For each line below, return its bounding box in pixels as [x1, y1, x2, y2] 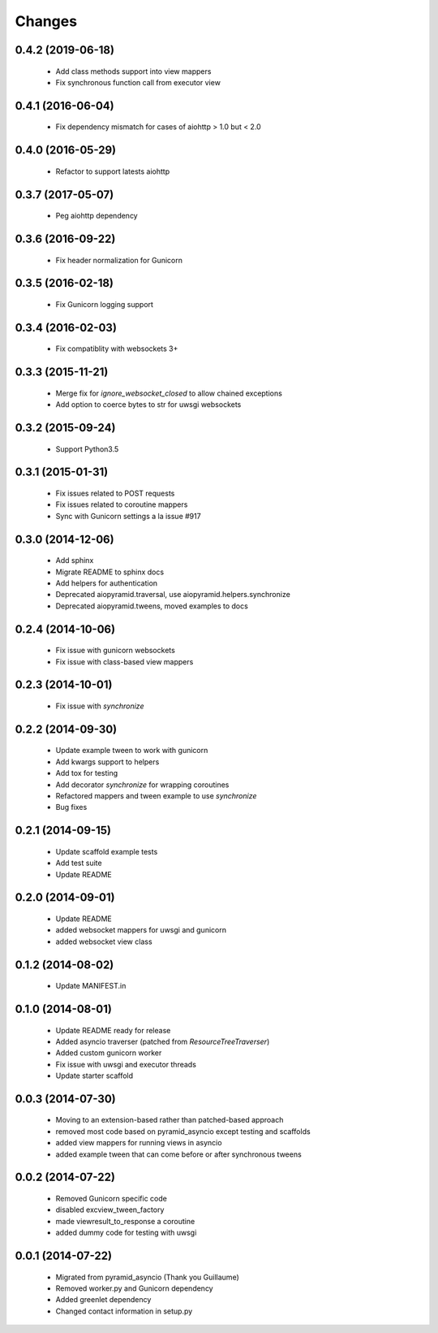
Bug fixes [55, 803, 88, 812]
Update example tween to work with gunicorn [55, 746, 208, 755]
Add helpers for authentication [55, 578, 158, 588]
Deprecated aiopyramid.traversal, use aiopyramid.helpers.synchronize [55, 590, 291, 599]
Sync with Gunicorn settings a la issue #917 [55, 511, 202, 521]
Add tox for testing [55, 768, 118, 778]
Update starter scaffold [55, 1071, 134, 1080]
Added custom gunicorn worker [55, 1048, 162, 1058]
